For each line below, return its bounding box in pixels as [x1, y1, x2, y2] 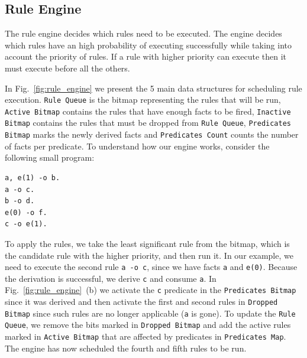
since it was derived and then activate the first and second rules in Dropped [5, 295, 278, 308]
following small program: [5, 151, 95, 164]
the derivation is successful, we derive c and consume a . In [5, 272, 216, 284]
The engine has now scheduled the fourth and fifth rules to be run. [5, 341, 247, 354]
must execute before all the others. [5, 61, 130, 74]
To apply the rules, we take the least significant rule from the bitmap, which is [5, 237, 290, 249]
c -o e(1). [5, 220, 47, 229]
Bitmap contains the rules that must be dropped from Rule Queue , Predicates [5, 116, 291, 129]
